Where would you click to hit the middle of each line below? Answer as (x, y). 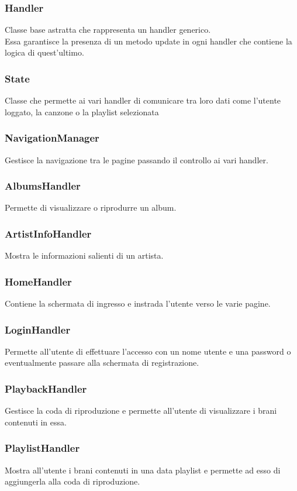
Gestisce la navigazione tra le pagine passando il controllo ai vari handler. (137, 159)
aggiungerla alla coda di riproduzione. (72, 481)
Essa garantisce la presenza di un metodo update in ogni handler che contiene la (148, 41)
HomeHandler (38, 281)
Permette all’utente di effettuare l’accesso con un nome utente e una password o (148, 351)
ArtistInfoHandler (48, 233)
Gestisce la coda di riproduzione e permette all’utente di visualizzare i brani (141, 411)
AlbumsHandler (43, 186)
